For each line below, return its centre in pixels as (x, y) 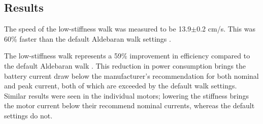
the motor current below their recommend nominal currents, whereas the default (129, 105)
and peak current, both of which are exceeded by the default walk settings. (121, 86)
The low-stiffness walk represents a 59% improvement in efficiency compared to (127, 56)
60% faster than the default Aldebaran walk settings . (88, 38)
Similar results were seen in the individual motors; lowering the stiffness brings (126, 95)
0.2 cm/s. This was (226, 29)
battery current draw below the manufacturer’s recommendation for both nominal (131, 75)
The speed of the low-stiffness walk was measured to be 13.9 (98, 29)
